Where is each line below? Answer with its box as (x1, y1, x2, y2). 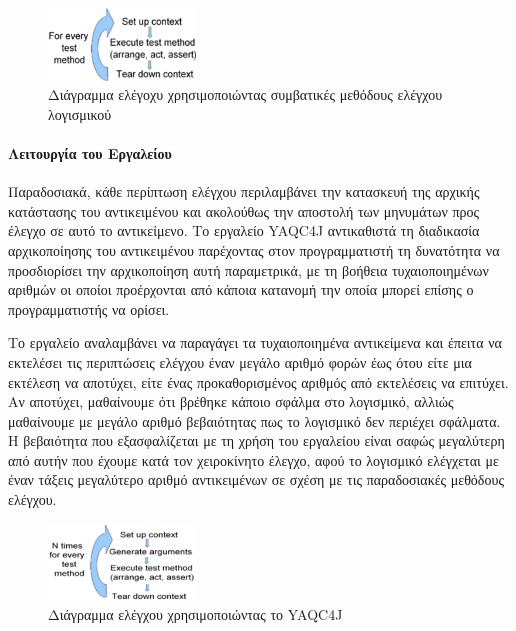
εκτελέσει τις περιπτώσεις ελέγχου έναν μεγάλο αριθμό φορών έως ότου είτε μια (8, 351, 472, 372)
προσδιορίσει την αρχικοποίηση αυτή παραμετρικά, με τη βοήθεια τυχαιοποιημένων (8, 259, 489, 280)
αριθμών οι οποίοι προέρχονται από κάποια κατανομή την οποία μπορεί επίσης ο (8, 279, 474, 300)
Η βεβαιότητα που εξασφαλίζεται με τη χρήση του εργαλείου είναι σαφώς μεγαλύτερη (8, 430, 505, 451)
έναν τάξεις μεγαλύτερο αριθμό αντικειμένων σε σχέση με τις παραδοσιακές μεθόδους (8, 469, 504, 490)
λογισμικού (48, 103, 112, 124)
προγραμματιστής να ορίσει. (8, 298, 170, 319)
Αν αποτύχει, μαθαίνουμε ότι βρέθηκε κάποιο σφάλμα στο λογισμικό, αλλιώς (8, 391, 454, 412)
